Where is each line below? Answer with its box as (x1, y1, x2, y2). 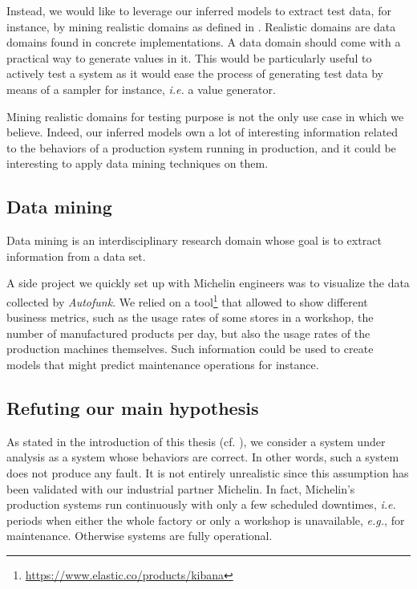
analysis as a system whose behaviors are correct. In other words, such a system (6, 449, 399, 465)
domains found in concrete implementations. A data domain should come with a (6, 34, 401, 51)
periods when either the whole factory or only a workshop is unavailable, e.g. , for (6, 511, 405, 528)
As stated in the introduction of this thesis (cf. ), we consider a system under (6, 433, 386, 449)
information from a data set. (6, 247, 146, 264)
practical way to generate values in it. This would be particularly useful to (6, 49, 372, 66)
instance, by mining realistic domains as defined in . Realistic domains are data (6, 18, 396, 35)
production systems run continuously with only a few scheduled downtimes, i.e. (6, 496, 396, 513)
